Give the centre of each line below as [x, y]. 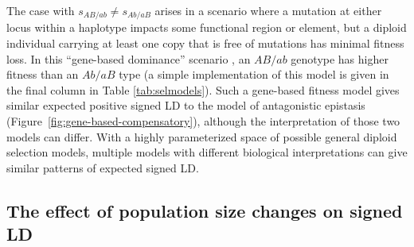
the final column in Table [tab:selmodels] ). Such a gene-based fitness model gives [203, 89]
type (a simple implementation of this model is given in [254, 74]
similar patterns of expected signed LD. [103, 167]
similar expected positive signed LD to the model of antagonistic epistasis [186, 105]
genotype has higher [340, 58]
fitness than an [43, 74]
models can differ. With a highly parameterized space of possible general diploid [202, 136]
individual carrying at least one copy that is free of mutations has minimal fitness [205, 43]
